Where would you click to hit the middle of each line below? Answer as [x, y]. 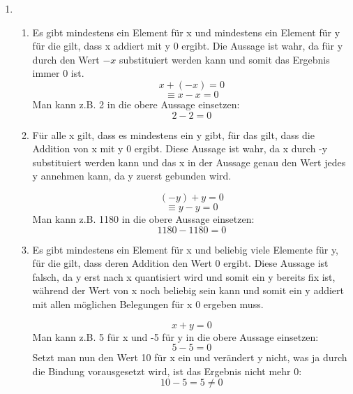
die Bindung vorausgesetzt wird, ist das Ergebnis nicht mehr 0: [167, 371]
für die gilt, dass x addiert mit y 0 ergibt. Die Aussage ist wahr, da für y [188, 46]
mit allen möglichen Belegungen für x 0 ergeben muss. [148, 304]
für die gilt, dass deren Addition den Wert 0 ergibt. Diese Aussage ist [180, 263]
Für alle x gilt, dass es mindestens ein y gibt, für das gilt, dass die [173, 134]
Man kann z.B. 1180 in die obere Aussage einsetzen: [143, 218]
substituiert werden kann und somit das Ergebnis [225, 59]
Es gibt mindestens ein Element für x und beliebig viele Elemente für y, [186, 249]
